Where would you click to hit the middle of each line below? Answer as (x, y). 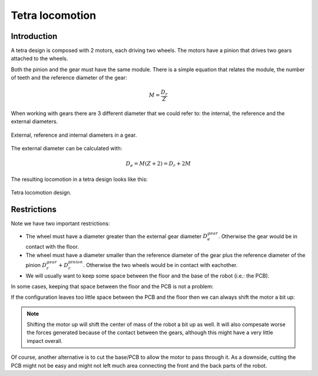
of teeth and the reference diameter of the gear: (69, 78)
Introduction (34, 36)
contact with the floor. (52, 247)
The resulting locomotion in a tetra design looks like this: (79, 179)
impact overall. (45, 341)
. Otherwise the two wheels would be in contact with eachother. (160, 265)
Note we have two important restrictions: (60, 223)
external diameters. (34, 121)
